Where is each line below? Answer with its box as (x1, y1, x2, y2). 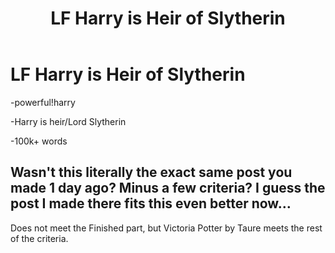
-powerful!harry (10, 96, 76, 108)
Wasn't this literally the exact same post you (10, 164, 293, 181)
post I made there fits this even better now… (10, 195, 292, 212)
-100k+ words (10, 135, 68, 147)
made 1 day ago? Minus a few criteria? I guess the (10, 180, 326, 197)
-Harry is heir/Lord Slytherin (10, 115, 127, 127)
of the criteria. (10, 232, 69, 244)
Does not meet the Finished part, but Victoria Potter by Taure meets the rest (10, 222, 323, 234)
